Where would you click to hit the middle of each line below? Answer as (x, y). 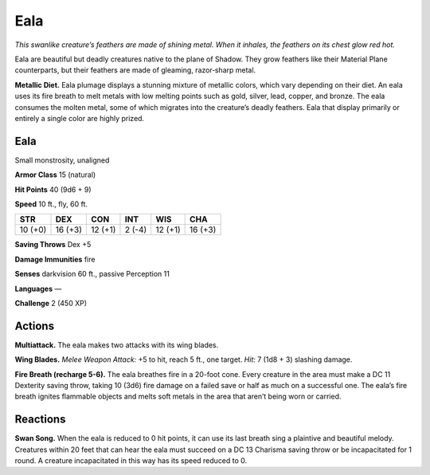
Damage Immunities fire (55, 259)
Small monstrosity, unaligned (62, 160)
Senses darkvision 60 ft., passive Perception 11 (92, 274)
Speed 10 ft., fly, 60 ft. (51, 204)
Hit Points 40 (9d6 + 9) (53, 189)
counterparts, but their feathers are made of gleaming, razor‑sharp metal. (135, 70)
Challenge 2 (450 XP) (51, 303)
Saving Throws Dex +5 (53, 245)
